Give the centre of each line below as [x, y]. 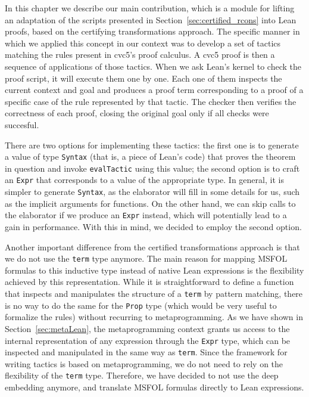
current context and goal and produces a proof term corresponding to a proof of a [154, 90]
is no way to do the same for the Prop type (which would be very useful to [141, 305]
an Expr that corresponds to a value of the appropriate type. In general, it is [144, 180]
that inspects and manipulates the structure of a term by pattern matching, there [154, 294]
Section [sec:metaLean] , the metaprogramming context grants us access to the [147, 328]
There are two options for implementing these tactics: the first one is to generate [152, 145]
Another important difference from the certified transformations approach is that [152, 246]
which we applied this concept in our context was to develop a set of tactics [143, 43]
